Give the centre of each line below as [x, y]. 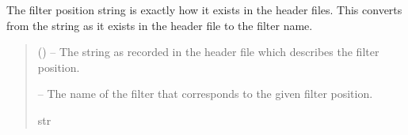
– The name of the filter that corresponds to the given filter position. [205, 94]
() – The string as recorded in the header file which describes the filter [208, 52]
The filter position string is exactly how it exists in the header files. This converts [204, 9]
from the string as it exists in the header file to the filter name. [160, 25]
